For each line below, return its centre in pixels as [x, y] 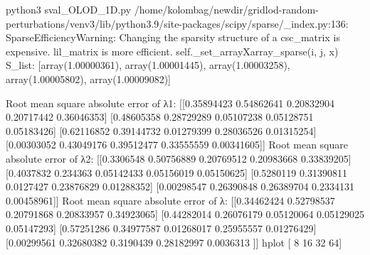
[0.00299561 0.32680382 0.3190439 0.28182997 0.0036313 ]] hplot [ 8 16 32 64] [174, 242]
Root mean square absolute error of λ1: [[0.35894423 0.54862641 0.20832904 [170, 103]
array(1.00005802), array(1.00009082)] [88, 78]
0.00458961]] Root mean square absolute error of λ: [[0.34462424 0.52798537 [170, 200]
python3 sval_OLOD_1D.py [69, 9]
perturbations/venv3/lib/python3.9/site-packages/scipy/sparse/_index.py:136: [177, 23]
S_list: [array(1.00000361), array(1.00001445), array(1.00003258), [148, 65]
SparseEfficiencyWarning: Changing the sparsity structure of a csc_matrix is [173, 37]
